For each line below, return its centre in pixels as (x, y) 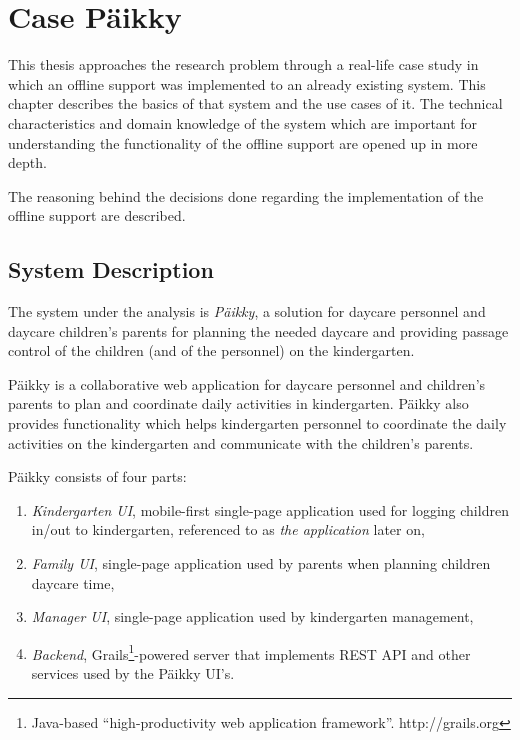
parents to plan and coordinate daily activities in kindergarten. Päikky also (238, 403)
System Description (111, 269)
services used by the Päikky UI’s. (133, 673)
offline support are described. (97, 215)
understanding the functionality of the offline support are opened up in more (243, 142)
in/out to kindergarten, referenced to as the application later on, (228, 529)
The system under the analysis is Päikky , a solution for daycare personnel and (247, 311)
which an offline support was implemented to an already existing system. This (247, 83)
